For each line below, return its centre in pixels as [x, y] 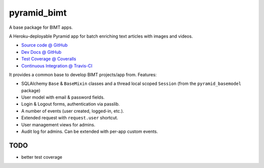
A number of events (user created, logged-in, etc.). [73, 111]
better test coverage [42, 157]
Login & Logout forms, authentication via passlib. [70, 104]
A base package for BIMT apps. [41, 27]
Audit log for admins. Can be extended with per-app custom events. [90, 131]
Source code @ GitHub [44, 45]
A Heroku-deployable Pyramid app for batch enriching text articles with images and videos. [101, 36]
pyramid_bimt [38, 13]
